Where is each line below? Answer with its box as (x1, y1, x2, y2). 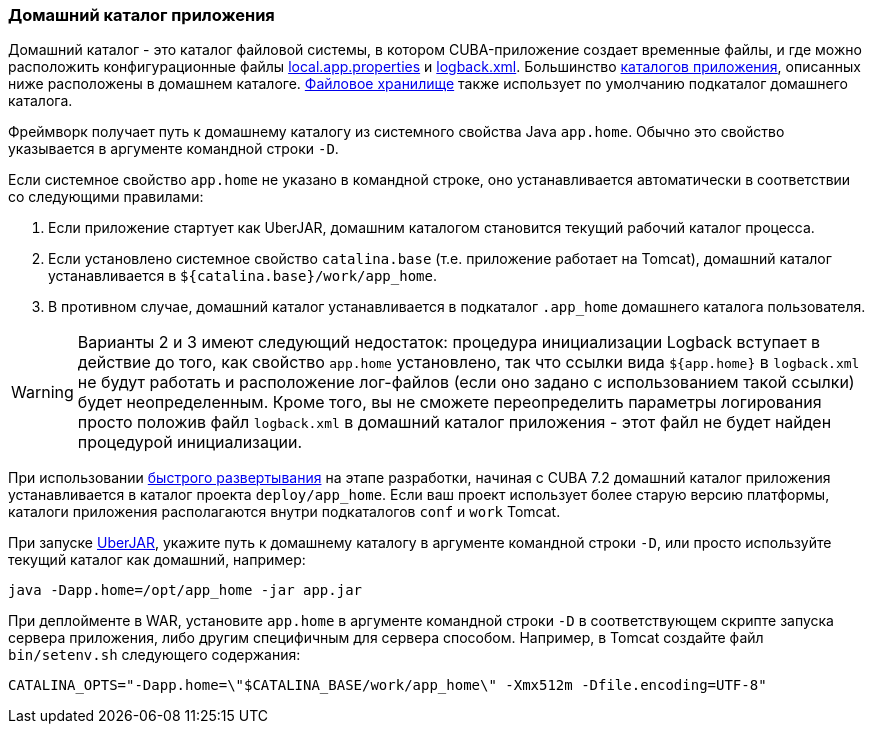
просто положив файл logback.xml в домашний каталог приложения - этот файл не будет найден (77, 412, 832, 433)
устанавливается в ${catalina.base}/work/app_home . (48, 267, 437, 285)
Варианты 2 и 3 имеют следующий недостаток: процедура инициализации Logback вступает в (77, 332, 821, 353)
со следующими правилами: (8, 188, 204, 206)
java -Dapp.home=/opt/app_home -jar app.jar (8, 582, 363, 599)
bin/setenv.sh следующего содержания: (8, 646, 301, 664)
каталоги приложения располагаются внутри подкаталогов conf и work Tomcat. (8, 503, 561, 521)
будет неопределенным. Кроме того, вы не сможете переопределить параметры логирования (77, 392, 822, 413)
